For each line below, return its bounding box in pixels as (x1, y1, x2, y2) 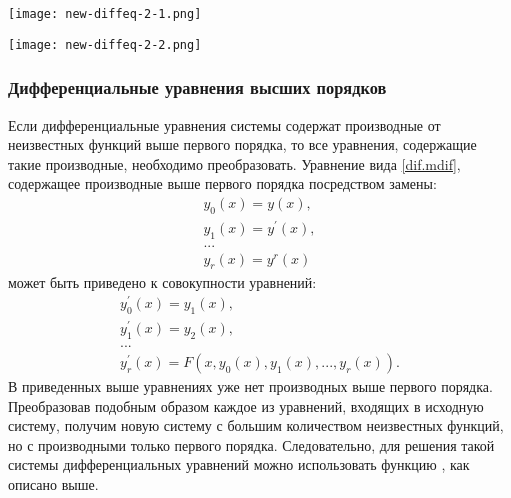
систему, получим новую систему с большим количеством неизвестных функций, (8, 415, 504, 436)
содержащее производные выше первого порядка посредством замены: (8, 173, 437, 194)
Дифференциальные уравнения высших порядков (8, 75, 387, 100)
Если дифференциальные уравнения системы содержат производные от (8, 114, 441, 135)
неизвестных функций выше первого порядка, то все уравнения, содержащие (8, 134, 477, 155)
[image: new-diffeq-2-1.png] (8, 7, 202, 21)
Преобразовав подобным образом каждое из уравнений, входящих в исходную (8, 395, 484, 416)
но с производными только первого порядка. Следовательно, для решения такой (8, 434, 495, 455)
